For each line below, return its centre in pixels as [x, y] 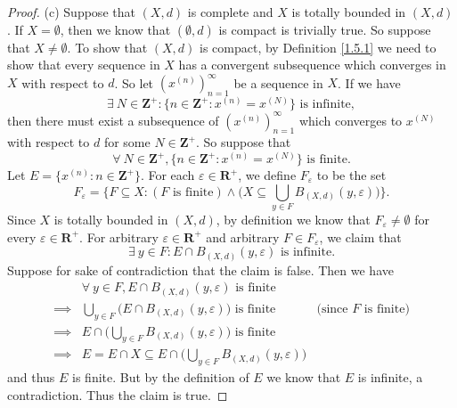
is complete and [230, 12]
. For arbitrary [119, 237]
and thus [31, 377]
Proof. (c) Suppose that [71, 12]
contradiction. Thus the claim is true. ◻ [118, 394]
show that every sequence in [84, 65]
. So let [134, 82]
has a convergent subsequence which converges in [312, 65]
